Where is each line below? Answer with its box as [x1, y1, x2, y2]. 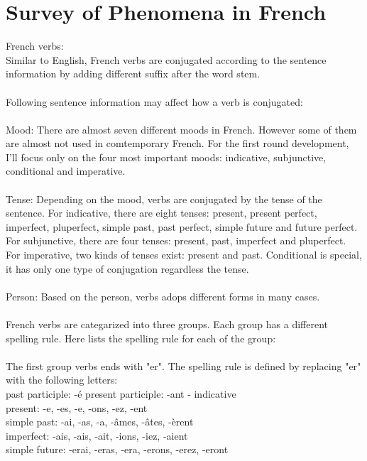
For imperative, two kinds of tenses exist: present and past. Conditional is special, [6, 247, 362, 262]
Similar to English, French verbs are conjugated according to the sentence [6, 52, 327, 67]
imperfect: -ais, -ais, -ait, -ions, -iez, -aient [6, 428, 188, 443]
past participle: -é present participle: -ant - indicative [6, 386, 236, 401]
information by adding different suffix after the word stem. [6, 66, 261, 81]
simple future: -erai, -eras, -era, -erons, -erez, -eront [6, 442, 229, 457]
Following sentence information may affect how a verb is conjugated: [6, 94, 303, 109]
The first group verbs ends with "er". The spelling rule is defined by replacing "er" [6, 358, 361, 373]
